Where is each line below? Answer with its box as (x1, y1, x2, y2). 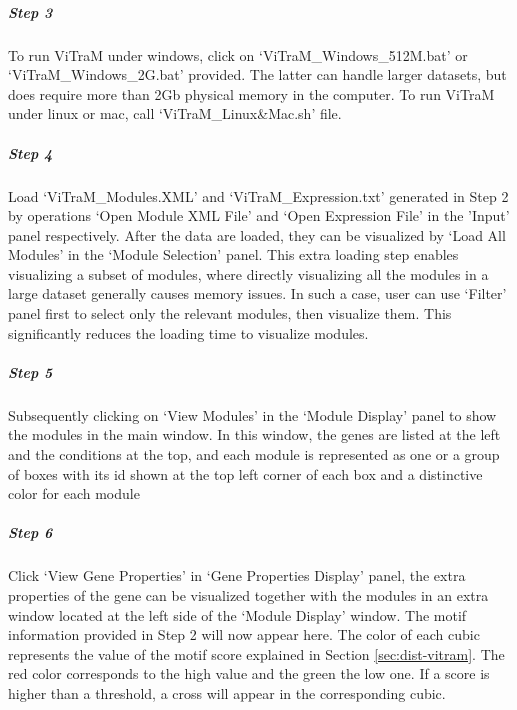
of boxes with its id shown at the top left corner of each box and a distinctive (8, 463, 483, 484)
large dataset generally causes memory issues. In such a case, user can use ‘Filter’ (8, 283, 507, 304)
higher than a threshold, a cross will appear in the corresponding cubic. (8, 682, 446, 703)
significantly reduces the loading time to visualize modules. (8, 322, 369, 343)
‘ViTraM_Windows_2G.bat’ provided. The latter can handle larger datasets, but (8, 64, 507, 85)
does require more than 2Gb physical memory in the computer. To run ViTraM (8, 83, 495, 104)
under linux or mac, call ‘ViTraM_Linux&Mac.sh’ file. (8, 103, 342, 124)
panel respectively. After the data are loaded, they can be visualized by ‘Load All (8, 224, 506, 245)
